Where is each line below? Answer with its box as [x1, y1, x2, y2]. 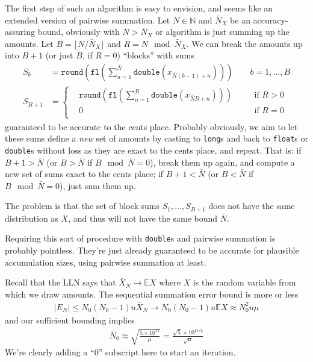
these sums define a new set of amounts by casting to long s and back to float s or [5, 132, 308, 145]
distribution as [5, 211, 58, 224]
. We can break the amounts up [186, 37, 303, 49]
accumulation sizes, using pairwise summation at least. [5, 255, 206, 268]
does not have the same [208, 199, 295, 212]
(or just [45, 49, 73, 61]
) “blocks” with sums [117, 49, 194, 61]
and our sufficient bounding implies [5, 313, 135, 326]
